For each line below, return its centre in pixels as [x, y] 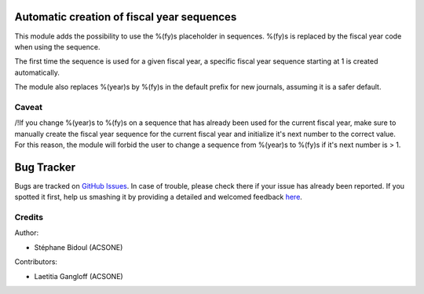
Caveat [29, 107]
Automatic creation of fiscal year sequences [126, 17]
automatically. [37, 72]
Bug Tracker [45, 167]
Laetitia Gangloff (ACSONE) [79, 276]
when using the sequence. [57, 46]
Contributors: [36, 262]
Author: [27, 233]
